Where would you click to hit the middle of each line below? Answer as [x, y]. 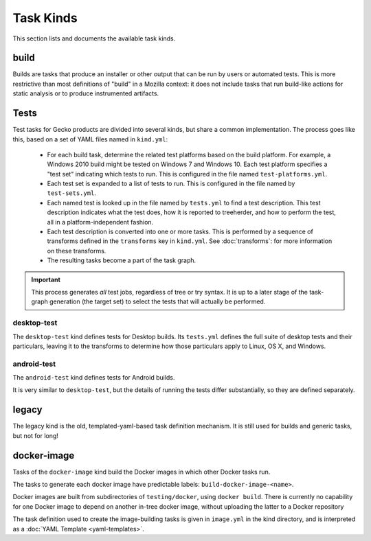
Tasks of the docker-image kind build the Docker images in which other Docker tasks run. [142, 472]
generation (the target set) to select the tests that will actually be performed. [157, 301]
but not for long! [35, 435]
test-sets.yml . [71, 193]
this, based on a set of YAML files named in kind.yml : [90, 139]
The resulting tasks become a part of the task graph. [122, 260]
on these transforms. [77, 251]
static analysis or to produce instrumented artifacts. [86, 93]
